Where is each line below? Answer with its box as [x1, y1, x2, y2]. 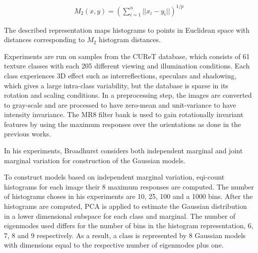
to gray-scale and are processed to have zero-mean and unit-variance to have [4, 99, 236, 110]
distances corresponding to [4, 34, 85, 45]
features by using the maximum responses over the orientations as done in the [4, 119, 241, 129]
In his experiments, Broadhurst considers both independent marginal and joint [4, 145, 243, 156]
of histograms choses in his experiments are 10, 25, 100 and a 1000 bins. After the [4, 191, 253, 201]
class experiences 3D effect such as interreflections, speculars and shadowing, [4, 70, 237, 80]
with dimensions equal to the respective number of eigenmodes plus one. [4, 240, 224, 250]
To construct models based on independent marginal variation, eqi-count [4, 172, 225, 182]
